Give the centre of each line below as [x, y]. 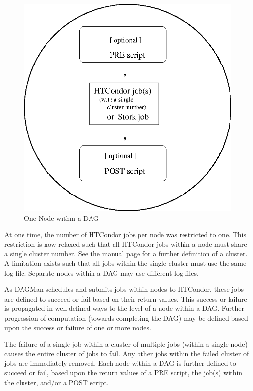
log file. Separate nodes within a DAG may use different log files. [102, 272]
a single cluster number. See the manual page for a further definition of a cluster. [126, 253]
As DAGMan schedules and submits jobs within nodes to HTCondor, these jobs [124, 289]
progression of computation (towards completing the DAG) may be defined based [126, 317]
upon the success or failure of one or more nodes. [78, 327]
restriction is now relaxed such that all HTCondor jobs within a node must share [126, 244]
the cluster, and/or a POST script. [57, 382]
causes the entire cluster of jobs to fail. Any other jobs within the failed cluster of [127, 353]
